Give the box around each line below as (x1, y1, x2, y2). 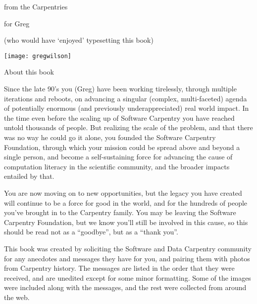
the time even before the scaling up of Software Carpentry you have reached (4, 112, 235, 123)
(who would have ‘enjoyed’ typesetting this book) (4, 35, 154, 45)
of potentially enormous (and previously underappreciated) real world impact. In (4, 103, 249, 113)
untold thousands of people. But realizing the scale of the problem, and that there (4, 122, 253, 133)
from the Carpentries (4, 1, 68, 11)
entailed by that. (4, 171, 54, 181)
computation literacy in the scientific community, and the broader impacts (4, 161, 230, 171)
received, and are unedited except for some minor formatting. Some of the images (4, 272, 251, 283)
